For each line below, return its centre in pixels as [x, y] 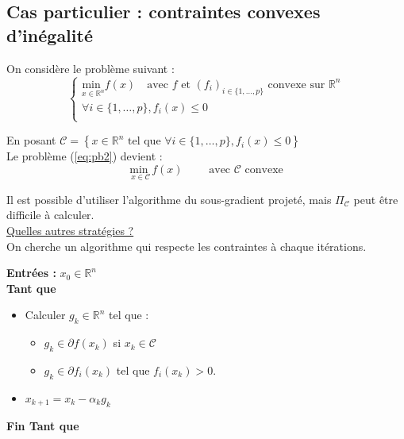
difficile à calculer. [50, 215]
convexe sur [296, 85]
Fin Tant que [43, 425]
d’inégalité [50, 35]
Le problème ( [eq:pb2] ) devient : [85, 156]
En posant [31, 140]
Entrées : [31, 273]
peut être [376, 199]
